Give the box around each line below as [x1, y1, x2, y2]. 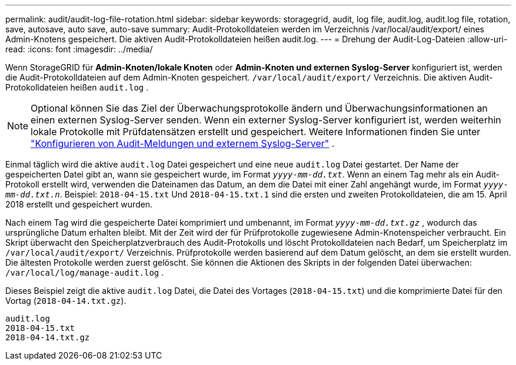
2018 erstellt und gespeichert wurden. [5, 199, 153, 209]
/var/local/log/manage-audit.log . [5, 267, 164, 277]
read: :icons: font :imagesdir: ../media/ [5, 44, 153, 54]
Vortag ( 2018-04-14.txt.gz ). [5, 296, 126, 306]
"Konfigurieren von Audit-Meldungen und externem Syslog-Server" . [31, 138, 335, 149]
